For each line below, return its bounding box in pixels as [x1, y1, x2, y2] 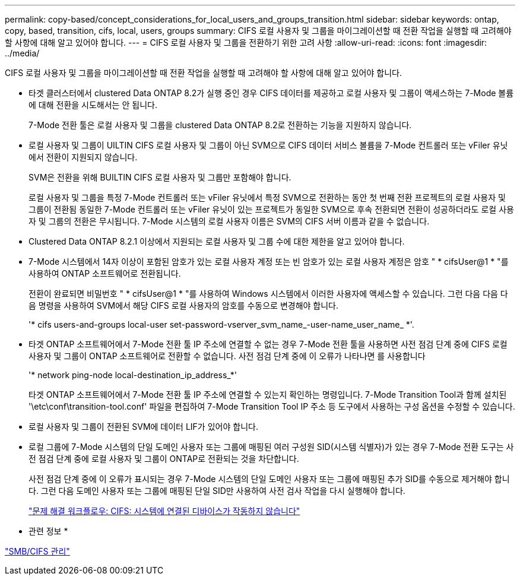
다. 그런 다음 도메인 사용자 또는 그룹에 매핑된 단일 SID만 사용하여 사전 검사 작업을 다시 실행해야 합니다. [28, 486, 405, 496]
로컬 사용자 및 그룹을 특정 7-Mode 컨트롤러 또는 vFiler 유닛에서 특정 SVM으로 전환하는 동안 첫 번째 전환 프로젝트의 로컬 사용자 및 [28, 192, 506, 202]
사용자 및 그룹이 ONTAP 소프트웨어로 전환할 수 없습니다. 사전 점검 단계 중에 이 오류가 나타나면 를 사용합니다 [28, 351, 426, 361]
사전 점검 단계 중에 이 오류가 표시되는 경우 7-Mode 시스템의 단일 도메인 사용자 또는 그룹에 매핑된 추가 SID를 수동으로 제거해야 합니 [28, 474, 510, 484]
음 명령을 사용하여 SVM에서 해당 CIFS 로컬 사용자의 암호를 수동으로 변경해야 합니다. [28, 300, 339, 310]
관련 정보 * [28, 526, 68, 536]
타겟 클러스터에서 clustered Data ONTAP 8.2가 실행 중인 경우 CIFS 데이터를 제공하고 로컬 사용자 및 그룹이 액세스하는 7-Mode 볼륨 [28, 88, 514, 98]
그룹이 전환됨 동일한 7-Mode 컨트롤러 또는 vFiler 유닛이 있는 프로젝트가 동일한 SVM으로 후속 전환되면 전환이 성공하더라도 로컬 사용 [28, 204, 514, 214]
